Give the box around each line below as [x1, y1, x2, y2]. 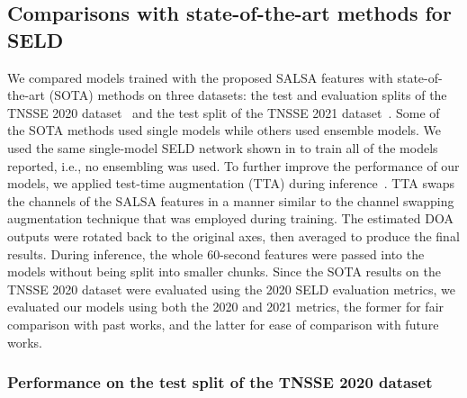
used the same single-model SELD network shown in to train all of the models [7, 138, 438, 157]
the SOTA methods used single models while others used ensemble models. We [7, 121, 442, 140]
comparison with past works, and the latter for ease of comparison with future [7, 314, 439, 333]
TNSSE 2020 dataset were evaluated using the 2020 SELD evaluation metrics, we [7, 279, 456, 298]
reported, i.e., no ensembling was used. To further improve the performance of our [7, 156, 460, 175]
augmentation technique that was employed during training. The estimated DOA [7, 209, 454, 228]
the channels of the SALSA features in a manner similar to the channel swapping [7, 191, 454, 210]
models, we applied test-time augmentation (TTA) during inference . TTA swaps [7, 174, 454, 193]
